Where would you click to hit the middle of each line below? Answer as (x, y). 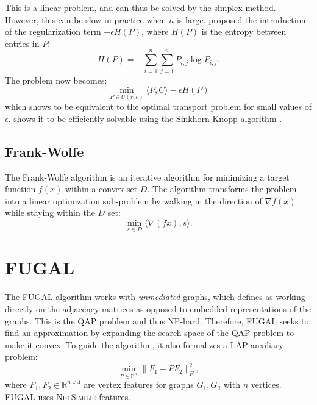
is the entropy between (244, 31)
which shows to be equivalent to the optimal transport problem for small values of (158, 106)
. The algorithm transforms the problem (222, 189)
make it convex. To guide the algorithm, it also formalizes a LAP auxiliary (144, 344)
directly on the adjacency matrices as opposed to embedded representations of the (158, 309)
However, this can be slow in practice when (86, 19)
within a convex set (101, 189)
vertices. (266, 385)
